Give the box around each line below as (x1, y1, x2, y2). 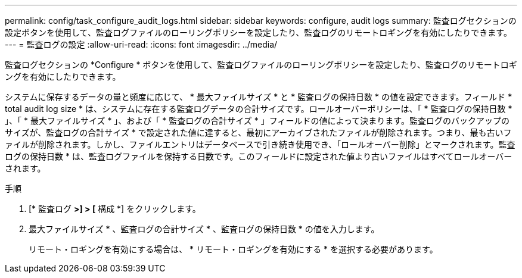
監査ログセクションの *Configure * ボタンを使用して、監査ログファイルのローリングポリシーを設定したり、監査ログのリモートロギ (5, 60, 517, 70)
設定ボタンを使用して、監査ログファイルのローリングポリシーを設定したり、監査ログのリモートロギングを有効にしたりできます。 (5, 27, 512, 38)
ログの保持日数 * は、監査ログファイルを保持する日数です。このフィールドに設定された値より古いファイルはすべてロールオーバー (5, 151, 512, 161)
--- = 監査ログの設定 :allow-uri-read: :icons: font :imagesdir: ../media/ (5, 39, 278, 49)
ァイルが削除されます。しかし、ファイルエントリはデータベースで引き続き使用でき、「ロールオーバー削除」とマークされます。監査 (5, 139, 515, 149)
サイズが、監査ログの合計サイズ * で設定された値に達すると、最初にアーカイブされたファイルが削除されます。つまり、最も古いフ (5, 127, 512, 138)
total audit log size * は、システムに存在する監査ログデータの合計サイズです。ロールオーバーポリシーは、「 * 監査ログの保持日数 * (5, 104, 512, 114)
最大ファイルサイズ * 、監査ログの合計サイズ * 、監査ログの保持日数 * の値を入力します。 (29, 224, 380, 234)
